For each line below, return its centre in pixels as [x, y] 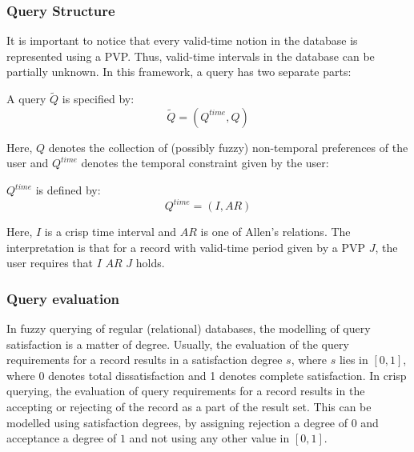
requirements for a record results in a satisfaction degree [145, 360]
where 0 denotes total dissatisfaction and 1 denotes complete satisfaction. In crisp [207, 375]
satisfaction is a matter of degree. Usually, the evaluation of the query [178, 344]
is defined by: [68, 190]
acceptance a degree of [62, 438]
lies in [354, 360]
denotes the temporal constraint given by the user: [205, 163]
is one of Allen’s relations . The [275, 232]
